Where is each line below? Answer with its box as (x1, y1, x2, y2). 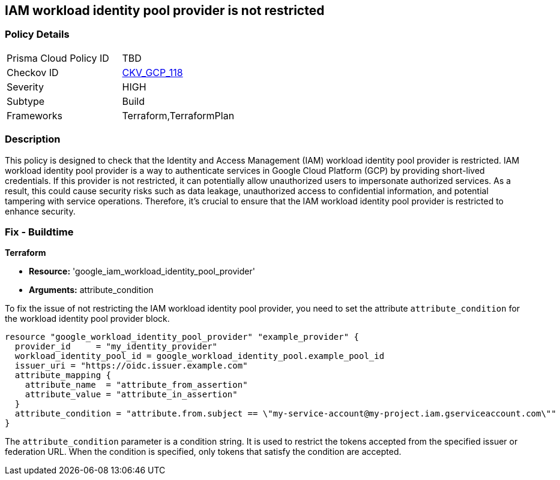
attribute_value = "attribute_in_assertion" (25, 390, 238, 400)
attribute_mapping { (14, 370, 112, 381)
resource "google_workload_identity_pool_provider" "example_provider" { (5, 332, 360, 342)
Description (5, 133, 61, 146)
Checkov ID (7, 66, 59, 79)
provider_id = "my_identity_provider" (14, 342, 218, 352)
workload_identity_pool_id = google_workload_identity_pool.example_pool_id (14, 351, 385, 361)
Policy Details (5, 28, 70, 41)
